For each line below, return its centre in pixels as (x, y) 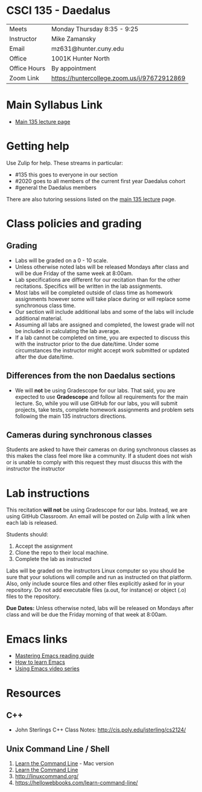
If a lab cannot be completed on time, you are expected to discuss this (102, 337)
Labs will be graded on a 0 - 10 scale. (62, 260)
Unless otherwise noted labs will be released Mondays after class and (102, 267)
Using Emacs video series (47, 669)
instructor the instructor (36, 469)
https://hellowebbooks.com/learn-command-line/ (76, 783)
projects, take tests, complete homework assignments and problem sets (104, 409)
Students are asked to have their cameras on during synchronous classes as (101, 450)
